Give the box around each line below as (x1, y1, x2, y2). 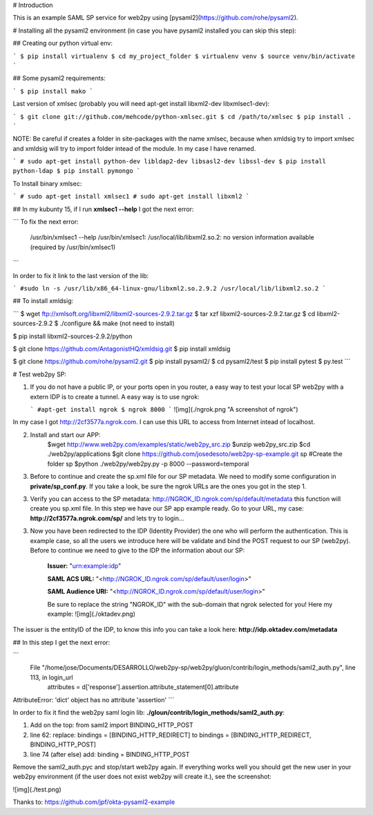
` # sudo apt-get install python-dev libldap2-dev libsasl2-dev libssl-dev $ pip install (12, 158, 326, 165)
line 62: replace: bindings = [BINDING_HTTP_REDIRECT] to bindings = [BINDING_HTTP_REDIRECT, (30, 731, 312, 739)
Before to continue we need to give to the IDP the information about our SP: (30, 546, 245, 554)
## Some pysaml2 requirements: (12, 74, 106, 82)
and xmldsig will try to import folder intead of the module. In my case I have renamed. (12, 144, 256, 152)
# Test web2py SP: (12, 370, 67, 378)
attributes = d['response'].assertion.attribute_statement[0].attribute (47, 683, 239, 691)
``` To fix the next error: (12, 218, 79, 226)
